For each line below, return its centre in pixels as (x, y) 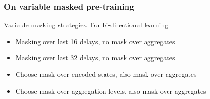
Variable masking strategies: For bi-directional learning (86, 25)
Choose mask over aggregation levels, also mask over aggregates (111, 90)
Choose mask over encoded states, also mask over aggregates (106, 74)
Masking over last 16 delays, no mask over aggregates (95, 41)
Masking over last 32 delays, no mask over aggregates (95, 58)
